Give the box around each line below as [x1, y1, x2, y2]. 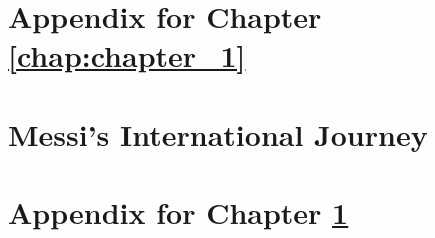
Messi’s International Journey [8, 113, 428, 154]
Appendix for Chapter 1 [8, 192, 349, 233]
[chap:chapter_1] [8, 35, 246, 76]
